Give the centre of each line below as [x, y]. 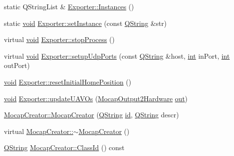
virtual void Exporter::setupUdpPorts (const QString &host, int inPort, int [117, 56]
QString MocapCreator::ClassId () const [64, 147]
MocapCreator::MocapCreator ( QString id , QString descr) [91, 115]
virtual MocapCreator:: [39, 131]
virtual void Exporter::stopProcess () [59, 39]
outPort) [17, 65]
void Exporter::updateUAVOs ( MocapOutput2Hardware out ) [96, 98]
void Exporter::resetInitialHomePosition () [68, 81]
